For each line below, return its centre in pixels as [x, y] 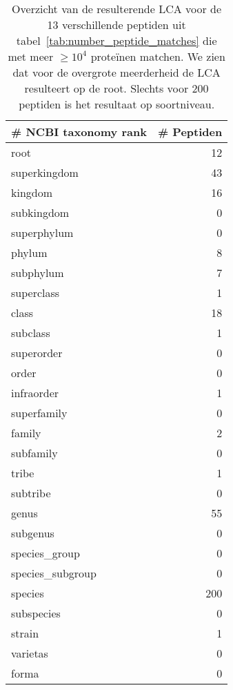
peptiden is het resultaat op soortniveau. [117, 104]
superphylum [42, 232]
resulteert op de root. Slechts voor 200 [116, 88]
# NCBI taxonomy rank [79, 132]
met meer [31, 56]
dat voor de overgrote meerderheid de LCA [116, 72]
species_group [45, 553]
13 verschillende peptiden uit [116, 25]
